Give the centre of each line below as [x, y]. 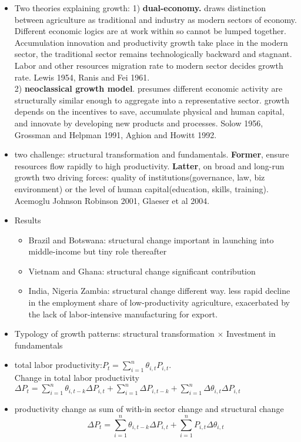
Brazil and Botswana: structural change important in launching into [151, 240]
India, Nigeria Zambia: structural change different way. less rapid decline [159, 291]
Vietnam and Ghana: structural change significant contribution [142, 271]
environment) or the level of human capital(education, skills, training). [141, 188]
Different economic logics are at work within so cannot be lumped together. [150, 31]
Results [28, 220]
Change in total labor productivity [77, 378]
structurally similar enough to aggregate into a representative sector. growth [152, 100]
